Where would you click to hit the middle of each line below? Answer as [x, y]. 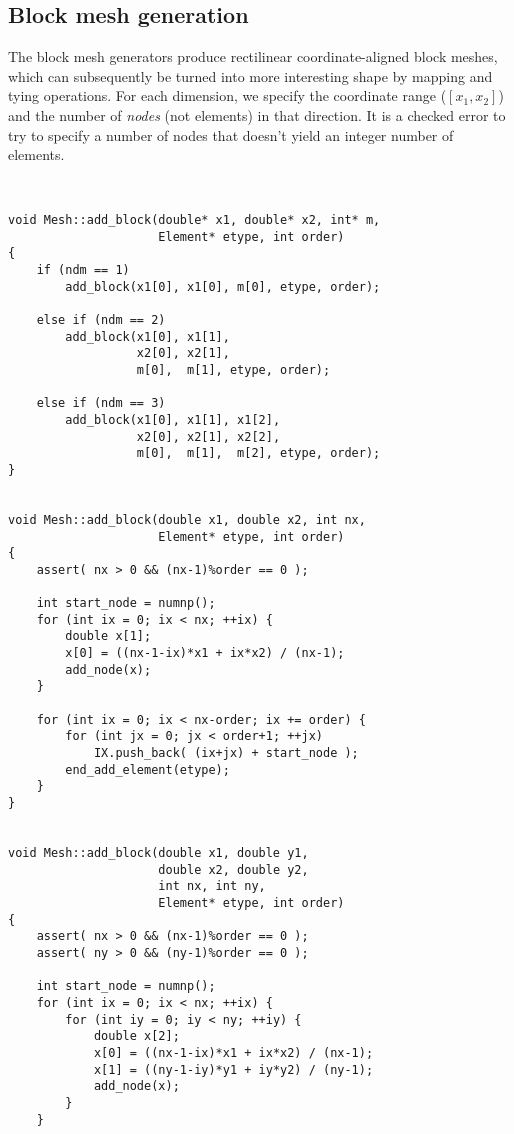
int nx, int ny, [212, 886]
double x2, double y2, [233, 869]
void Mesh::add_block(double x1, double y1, [158, 853]
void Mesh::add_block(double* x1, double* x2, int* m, [194, 220]
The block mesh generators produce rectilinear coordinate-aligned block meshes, [253, 56]
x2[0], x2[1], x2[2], [208, 436]
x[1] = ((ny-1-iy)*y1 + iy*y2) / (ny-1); [233, 1069]
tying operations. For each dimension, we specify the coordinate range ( [227, 95]
